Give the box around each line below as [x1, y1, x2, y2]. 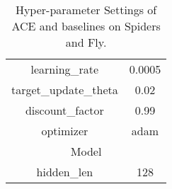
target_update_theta [11, 81, 118, 98]
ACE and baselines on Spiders [11, 18, 161, 34]
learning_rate [30, 61, 99, 77]
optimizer [41, 122, 88, 139]
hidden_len [36, 164, 93, 180]
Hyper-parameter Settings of [15, 1, 157, 18]
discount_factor [25, 102, 104, 118]
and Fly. [65, 34, 107, 50]
